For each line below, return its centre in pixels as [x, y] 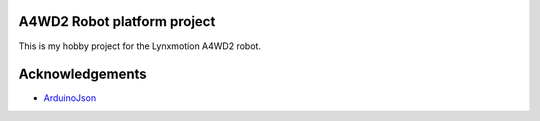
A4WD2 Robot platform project [117, 21]
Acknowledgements [82, 74]
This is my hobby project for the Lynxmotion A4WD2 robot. [140, 46]
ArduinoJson [70, 98]
